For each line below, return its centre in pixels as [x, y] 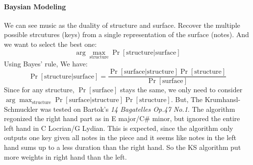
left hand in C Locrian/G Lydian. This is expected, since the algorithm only [119, 128]
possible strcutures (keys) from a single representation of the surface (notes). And [126, 34]
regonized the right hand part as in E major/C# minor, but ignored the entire [122, 118]
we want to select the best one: [51, 44]
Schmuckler [21, 109]
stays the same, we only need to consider [181, 90]
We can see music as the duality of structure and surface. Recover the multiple [122, 25]
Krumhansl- [223, 99]
